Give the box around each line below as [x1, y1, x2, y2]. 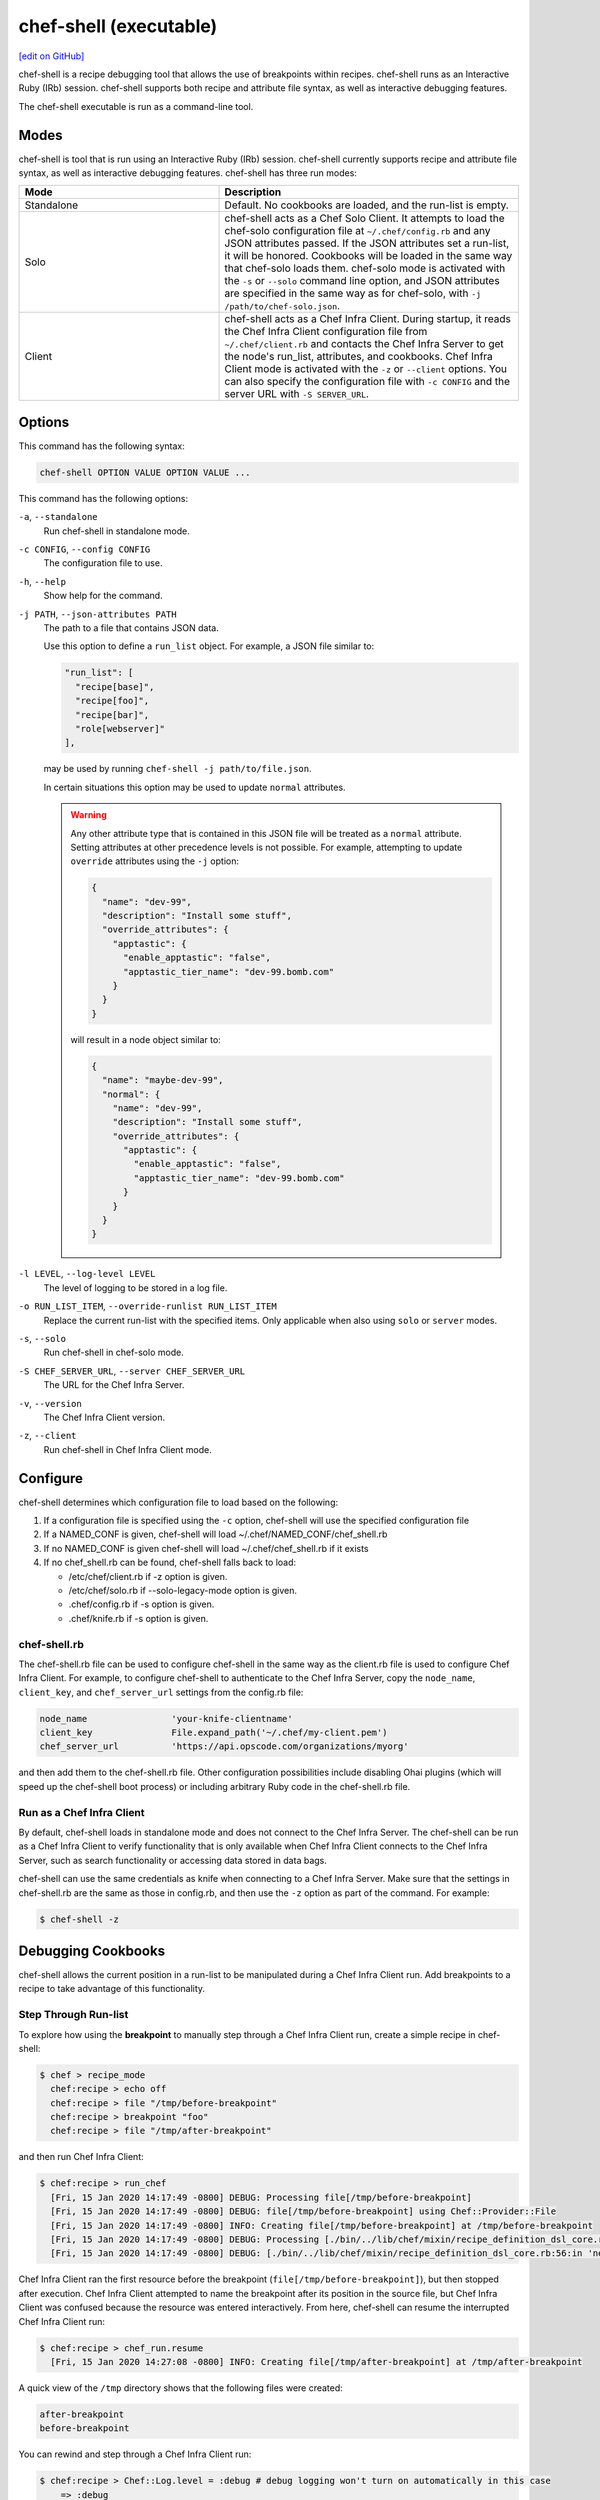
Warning [70, 809, 107, 821]
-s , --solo [18, 1332, 67, 1344]
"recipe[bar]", [75, 709, 150, 720]
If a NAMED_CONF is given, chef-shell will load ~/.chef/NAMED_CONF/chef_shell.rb [43, 1528, 388, 1540]
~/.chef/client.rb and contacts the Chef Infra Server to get [224, 337, 504, 351]
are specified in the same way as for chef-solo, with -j [224, 286, 482, 300]
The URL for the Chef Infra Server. [43, 1379, 185, 1391]
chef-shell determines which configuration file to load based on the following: [18, 1496, 339, 1508]
